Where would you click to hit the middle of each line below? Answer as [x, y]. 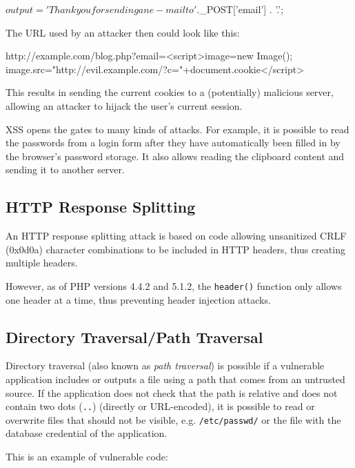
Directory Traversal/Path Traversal [134, 337]
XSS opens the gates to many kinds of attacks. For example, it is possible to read [177, 129]
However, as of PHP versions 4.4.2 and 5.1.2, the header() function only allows [174, 285]
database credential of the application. [87, 433]
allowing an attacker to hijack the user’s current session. [124, 105]
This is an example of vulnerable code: [87, 457]
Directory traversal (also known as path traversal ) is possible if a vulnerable [165, 365]
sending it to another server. [65, 169]
